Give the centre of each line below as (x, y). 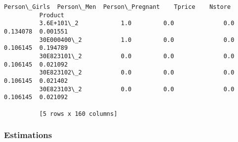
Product (52, 15)
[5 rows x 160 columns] (78, 114)
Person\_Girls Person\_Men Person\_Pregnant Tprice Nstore (118, 7)
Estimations (28, 135)
